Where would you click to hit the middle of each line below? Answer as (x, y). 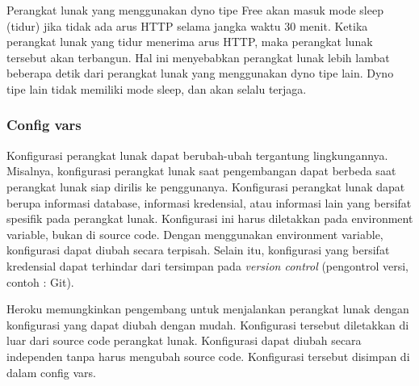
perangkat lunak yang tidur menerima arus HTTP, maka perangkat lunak (190, 42)
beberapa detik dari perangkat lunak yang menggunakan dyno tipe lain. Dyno (200, 73)
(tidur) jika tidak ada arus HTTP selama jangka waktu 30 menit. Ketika (187, 25)
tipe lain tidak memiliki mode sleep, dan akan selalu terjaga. (157, 88)
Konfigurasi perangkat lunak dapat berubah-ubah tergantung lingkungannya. (197, 155)
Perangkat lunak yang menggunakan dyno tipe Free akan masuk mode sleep (195, 10)
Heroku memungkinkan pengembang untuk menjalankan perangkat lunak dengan (208, 309)
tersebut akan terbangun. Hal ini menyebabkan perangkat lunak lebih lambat (198, 57)
